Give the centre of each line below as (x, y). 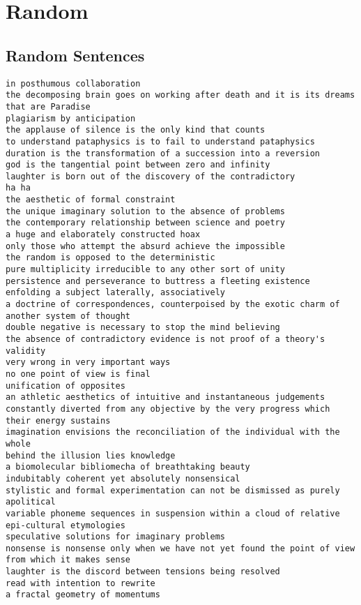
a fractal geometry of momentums (83, 595)
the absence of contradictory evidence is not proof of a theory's (166, 339)
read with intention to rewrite (80, 583)
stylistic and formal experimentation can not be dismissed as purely (173, 490)
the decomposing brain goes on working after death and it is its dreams (180, 95)
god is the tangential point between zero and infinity (138, 165)
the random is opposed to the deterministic (110, 258)
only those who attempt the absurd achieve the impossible (145, 246)
